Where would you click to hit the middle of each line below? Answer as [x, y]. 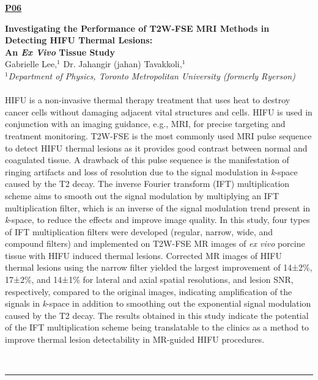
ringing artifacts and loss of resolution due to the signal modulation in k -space [151, 171]
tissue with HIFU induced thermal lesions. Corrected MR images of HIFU [143, 255]
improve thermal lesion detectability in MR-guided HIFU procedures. [135, 339]
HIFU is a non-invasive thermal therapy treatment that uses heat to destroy [148, 100]
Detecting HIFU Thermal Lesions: [79, 40]
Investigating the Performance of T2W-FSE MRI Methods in [137, 28]
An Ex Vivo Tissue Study [60, 52]
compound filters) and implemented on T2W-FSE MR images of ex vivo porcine [155, 243]
